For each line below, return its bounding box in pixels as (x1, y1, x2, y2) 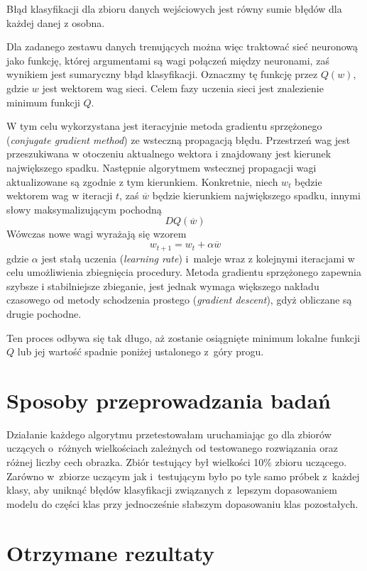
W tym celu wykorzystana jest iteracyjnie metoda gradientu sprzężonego (6, 118, 322, 133)
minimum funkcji (6, 94, 80, 109)
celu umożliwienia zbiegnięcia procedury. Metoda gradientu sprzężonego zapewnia (6, 265, 361, 279)
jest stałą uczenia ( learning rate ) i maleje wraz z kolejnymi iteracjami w (41, 250, 355, 265)
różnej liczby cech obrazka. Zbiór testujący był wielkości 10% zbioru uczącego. (6, 455, 347, 470)
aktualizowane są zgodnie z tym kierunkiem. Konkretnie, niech (6, 174, 278, 189)
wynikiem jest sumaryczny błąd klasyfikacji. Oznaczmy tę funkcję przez (6, 67, 318, 82)
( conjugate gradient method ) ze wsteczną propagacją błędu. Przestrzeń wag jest (6, 132, 351, 147)
